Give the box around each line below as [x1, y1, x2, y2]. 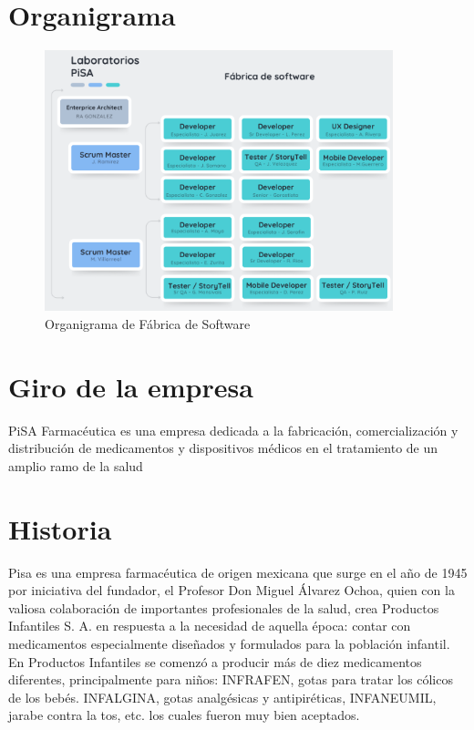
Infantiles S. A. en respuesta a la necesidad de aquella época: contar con [8, 616, 411, 635]
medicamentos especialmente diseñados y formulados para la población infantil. [8, 633, 450, 653]
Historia [8, 509, 112, 547]
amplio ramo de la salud [8, 456, 143, 475]
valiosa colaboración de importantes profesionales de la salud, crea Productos [8, 598, 439, 617]
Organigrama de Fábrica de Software [45, 314, 251, 333]
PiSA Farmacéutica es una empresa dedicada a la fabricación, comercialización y [8, 420, 459, 439]
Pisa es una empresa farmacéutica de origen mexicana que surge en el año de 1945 [8, 562, 468, 581]
